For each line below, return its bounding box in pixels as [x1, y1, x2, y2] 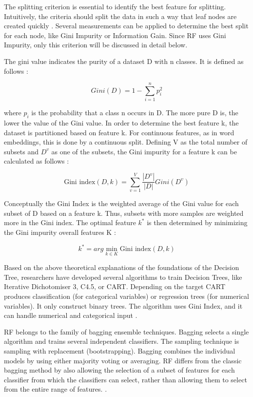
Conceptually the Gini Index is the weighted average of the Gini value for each [4, 198, 239, 209]
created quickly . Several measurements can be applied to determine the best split [4, 21, 249, 31]
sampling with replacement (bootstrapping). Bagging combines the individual [4, 346, 235, 356]
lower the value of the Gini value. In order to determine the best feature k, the [4, 118, 239, 128]
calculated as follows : [4, 156, 69, 166]
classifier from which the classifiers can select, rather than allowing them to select [4, 374, 247, 384]
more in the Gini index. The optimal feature [4, 217, 136, 228]
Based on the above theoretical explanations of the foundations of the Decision [4, 262, 239, 272]
